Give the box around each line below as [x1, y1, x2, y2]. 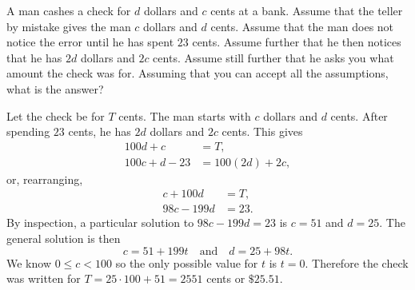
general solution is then [6, 230, 121, 247]
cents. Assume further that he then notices [192, 34, 401, 50]
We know [6, 254, 51, 271]
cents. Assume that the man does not [210, 18, 394, 34]
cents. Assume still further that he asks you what [153, 49, 394, 66]
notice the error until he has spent [6, 34, 174, 50]
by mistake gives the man [6, 18, 131, 34]
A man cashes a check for [6, 2, 131, 18]
